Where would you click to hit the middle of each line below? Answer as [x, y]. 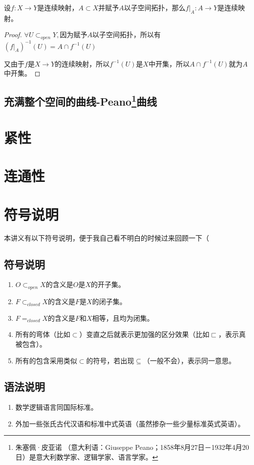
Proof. [13, 34]
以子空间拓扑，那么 [155, 7]
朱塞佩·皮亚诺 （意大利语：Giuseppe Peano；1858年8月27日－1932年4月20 [132, 447]
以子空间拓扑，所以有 [126, 34]
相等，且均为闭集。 [123, 318]
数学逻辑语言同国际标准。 [56, 407]
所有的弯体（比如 [43, 334]
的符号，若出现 [110, 360]
